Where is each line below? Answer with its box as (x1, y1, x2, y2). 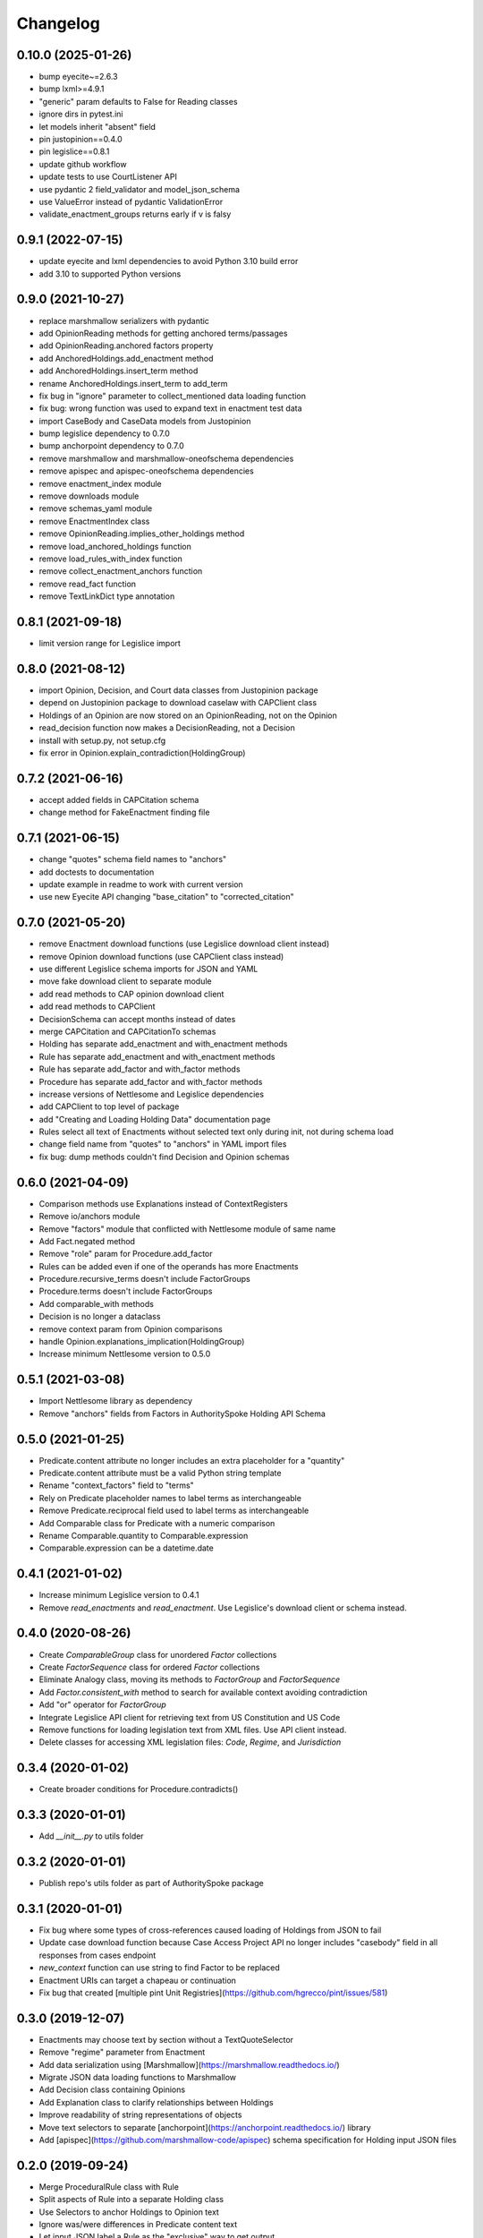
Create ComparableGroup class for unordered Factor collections (38, 1649, 277, 1660)
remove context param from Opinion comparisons (38, 1323, 223, 1334)
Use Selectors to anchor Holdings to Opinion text (38, 2207, 219, 2217)
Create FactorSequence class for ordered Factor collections (38, 1661, 260, 1672)
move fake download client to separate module (38, 976, 212, 987)
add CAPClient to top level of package (38, 1101, 180, 1112)
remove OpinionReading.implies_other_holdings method (38, 528, 245, 539)
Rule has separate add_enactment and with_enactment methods (38, 1051, 275, 1062)
